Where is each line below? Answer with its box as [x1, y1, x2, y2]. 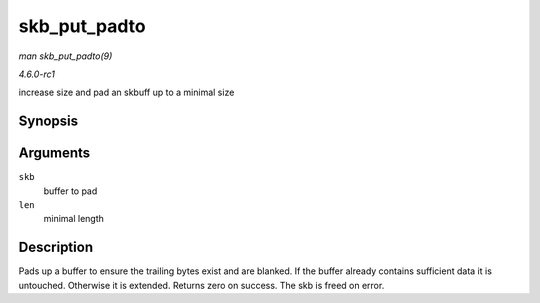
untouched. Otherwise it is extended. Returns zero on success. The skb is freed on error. [18, 279, 385, 291]
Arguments [18, 145, 91, 162]
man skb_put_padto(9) [18, 50, 113, 62]
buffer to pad [43, 185, 98, 197]
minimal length [43, 213, 105, 225]
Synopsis [18, 113, 79, 130]
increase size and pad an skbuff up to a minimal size [18, 86, 235, 99]
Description [18, 239, 94, 256]
